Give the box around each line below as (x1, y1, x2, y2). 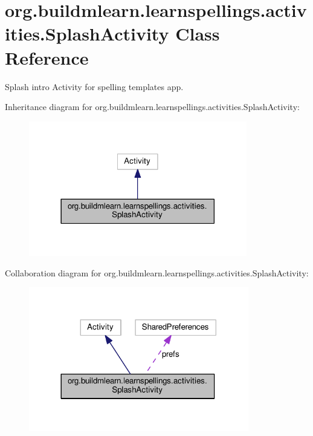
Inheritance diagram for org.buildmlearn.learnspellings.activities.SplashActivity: (5, 100, 300, 113)
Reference (5, 45, 89, 70)
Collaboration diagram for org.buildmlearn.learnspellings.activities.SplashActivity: (5, 266, 309, 279)
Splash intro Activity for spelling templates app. (5, 80, 184, 93)
